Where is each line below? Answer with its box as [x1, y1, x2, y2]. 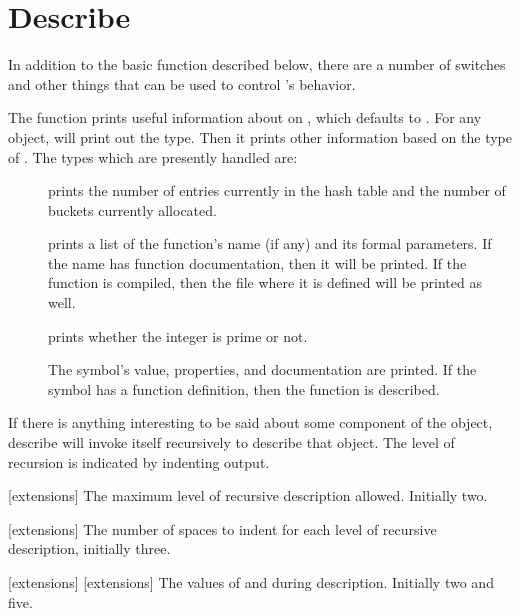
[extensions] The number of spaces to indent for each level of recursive [8, 518, 437, 539]
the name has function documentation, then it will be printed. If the [48, 252, 467, 273]
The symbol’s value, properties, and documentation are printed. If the [48, 359, 477, 380]
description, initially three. [8, 538, 171, 559]
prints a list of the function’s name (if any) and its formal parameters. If [48, 233, 492, 254]
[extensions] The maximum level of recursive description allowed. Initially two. [8, 485, 488, 506]
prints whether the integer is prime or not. [48, 325, 308, 346]
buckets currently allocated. [48, 199, 217, 220]
